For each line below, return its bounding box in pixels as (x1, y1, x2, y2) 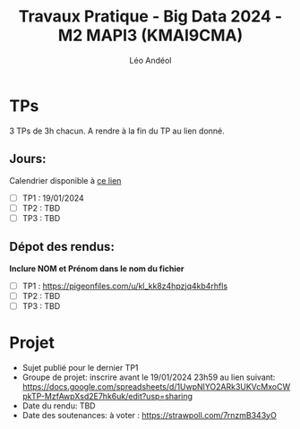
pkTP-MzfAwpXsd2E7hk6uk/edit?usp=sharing (21, 390, 193, 401)
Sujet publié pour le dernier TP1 (21, 362, 139, 373)
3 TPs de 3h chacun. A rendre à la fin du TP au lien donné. (9, 125, 226, 136)
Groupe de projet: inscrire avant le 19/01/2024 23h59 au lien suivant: (21, 372, 276, 382)
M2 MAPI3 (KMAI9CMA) (57, 25, 244, 46)
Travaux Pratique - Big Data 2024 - (18, 6, 283, 27)
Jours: (9, 151, 47, 167)
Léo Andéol (129, 55, 172, 65)
